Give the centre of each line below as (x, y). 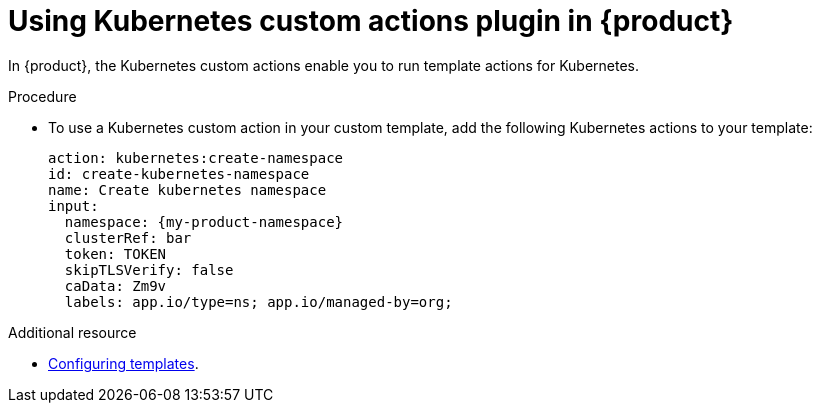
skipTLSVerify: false (149, 269)
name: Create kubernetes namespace (187, 189)
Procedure (42, 96)
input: (73, 205)
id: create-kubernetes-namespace (179, 173)
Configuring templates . (123, 363)
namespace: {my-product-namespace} (204, 221)
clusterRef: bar (128, 237)
